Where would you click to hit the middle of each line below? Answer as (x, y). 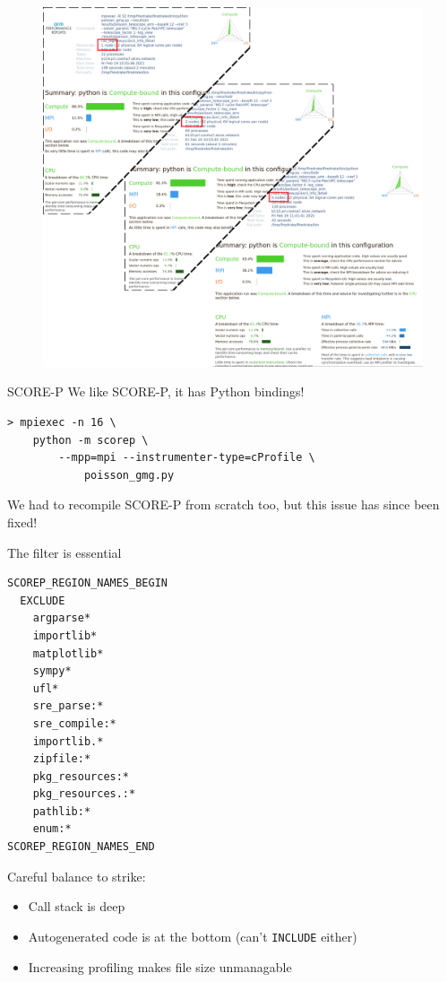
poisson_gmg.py (129, 475)
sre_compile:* (74, 723)
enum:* (52, 829)
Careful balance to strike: (77, 876)
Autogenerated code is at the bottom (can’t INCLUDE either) (193, 936)
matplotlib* (68, 653)
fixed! (22, 521)
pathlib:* (62, 811)
